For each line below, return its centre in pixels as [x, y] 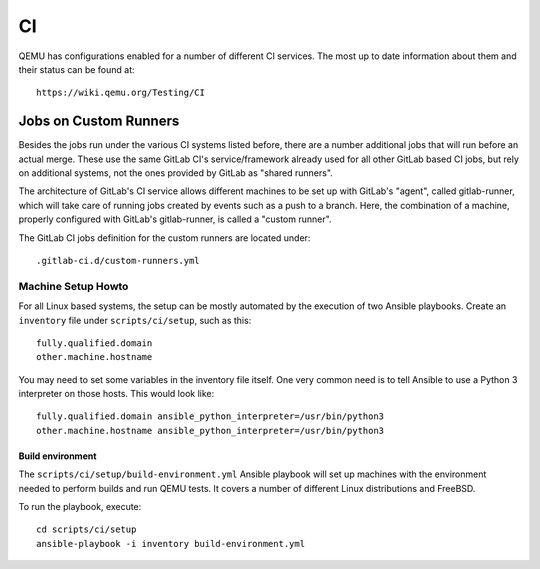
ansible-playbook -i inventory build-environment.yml [170, 543]
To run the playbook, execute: [80, 507]
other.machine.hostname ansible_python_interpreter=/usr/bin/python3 [210, 430]
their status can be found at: [76, 69]
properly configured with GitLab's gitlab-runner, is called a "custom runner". [175, 219]
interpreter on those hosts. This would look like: [116, 394]
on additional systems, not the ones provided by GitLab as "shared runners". [176, 173]
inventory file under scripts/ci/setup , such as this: [135, 320]
